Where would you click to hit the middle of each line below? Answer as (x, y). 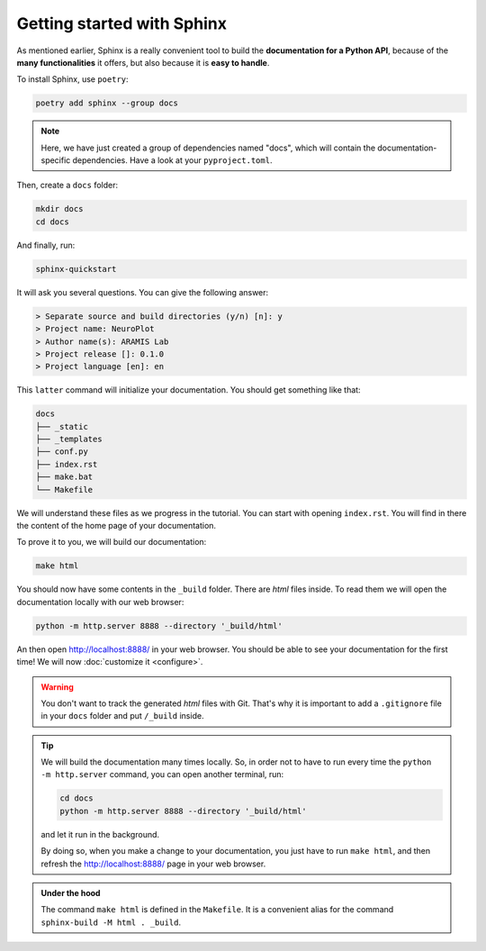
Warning (57, 687)
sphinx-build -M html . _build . (111, 922)
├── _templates (69, 439)
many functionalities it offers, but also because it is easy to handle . (143, 62)
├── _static (62, 426)
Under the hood (71, 893)
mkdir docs (59, 209)
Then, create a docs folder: (67, 186)
